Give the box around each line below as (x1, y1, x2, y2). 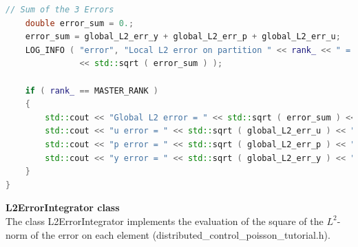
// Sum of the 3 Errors (6, 5, 114, 14)
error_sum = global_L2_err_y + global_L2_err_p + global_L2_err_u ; (25, 32, 341, 42)
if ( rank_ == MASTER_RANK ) (25, 85, 159, 96)
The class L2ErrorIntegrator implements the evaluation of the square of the (6, 213, 324, 228)
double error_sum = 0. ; (25, 18, 134, 28)
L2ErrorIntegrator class (6, 200, 120, 215)
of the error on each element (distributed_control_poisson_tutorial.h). (30, 227, 330, 241)
